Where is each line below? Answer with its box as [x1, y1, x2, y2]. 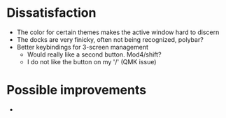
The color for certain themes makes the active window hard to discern [16, 28, 220, 36]
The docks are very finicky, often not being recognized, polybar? [16, 35, 204, 43]
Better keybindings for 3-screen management [16, 43, 148, 51]
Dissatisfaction [6, 5, 97, 21]
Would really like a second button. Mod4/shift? [27, 50, 162, 59]
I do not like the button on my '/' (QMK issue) [27, 57, 157, 66]
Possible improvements [6, 82, 147, 98]
